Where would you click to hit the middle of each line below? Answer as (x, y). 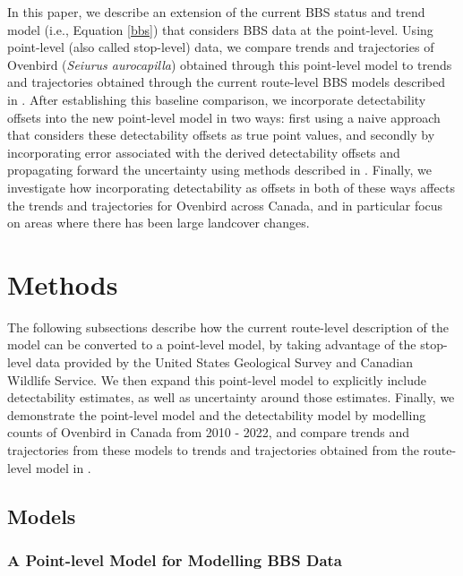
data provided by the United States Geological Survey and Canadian (224, 362)
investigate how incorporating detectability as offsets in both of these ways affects (231, 187)
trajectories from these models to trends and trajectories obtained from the (213, 450)
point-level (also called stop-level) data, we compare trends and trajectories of (221, 47)
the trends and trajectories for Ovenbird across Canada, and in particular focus (225, 205)
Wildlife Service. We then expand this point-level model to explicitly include (217, 379)
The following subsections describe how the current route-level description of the (228, 327)
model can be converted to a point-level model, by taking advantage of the (212, 344)
